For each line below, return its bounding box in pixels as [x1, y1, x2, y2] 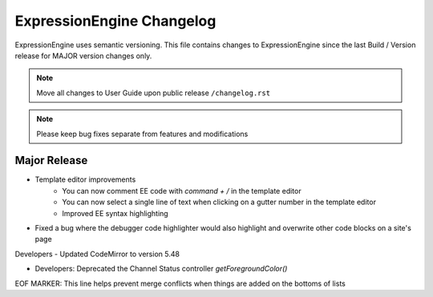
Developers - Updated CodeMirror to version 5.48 [14, 249, 180, 259]
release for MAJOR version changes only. [14, 50, 152, 60]
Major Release [14, 154, 88, 167]
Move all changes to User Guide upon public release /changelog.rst [36, 88, 271, 98]
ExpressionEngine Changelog [14, 12, 216, 30]
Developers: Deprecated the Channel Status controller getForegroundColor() [34, 264, 288, 274]
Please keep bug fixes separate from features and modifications [36, 129, 249, 138]
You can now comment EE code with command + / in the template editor [62, 186, 301, 195]
